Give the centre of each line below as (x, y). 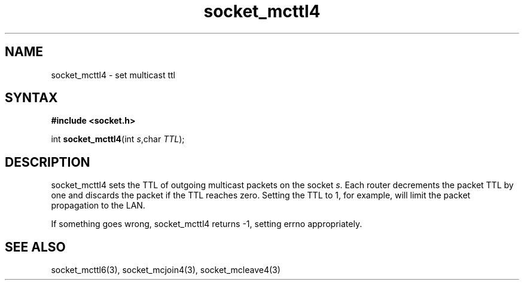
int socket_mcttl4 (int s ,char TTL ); (118, 139)
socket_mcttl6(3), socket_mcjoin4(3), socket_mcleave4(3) (166, 270)
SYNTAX (31, 98)
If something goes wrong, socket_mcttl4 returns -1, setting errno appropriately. (207, 224)
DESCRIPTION (48, 162)
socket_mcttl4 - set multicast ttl (113, 75)
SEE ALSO (35, 247)
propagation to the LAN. (98, 206)
